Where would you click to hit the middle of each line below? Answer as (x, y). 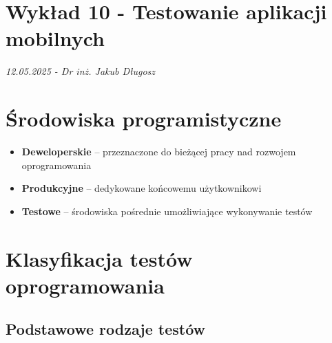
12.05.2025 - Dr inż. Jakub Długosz (81, 71)
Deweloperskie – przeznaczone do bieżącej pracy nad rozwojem (159, 152)
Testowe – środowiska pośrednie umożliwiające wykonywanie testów (167, 211)
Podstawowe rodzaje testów (106, 329)
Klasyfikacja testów (99, 258)
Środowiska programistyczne (144, 119)
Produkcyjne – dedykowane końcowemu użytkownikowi (142, 188)
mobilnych (55, 38)
